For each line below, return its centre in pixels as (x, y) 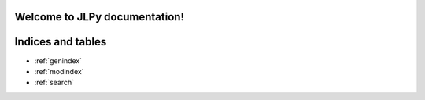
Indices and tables (61, 42)
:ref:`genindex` (58, 61)
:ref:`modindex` (59, 71)
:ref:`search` (54, 83)
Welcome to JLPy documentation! (100, 17)
